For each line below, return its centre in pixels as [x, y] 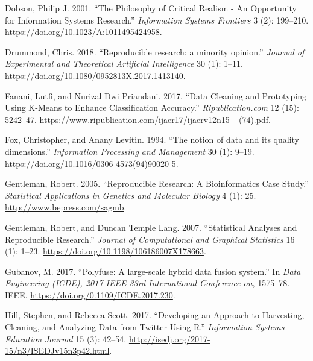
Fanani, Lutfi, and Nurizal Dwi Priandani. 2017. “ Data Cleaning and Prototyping [156, 96]
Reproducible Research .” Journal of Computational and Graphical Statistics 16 [150, 239]
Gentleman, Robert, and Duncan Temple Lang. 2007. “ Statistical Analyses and [151, 227]
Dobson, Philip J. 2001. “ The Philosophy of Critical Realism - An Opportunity [151, 8]
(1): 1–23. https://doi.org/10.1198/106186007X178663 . [106, 251]
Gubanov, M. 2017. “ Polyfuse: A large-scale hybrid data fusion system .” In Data [153, 271]
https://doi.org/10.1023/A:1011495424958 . [84, 32]
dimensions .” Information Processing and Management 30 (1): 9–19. [130, 151]
